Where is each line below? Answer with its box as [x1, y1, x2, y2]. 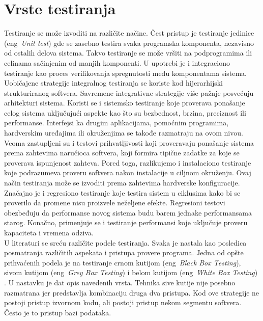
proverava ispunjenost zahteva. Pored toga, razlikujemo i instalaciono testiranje [4, 157, 251, 168]
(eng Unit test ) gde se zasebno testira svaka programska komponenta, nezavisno [4, 37, 254, 48]
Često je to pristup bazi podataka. [4, 307, 111, 317]
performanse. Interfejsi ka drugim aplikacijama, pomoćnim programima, [4, 117, 229, 128]
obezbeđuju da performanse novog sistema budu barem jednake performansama [4, 207, 252, 218]
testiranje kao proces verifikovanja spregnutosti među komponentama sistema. [4, 67, 247, 78]
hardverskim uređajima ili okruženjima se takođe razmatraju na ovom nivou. [4, 127, 243, 138]
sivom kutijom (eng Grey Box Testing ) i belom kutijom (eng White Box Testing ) [4, 267, 258, 278]
